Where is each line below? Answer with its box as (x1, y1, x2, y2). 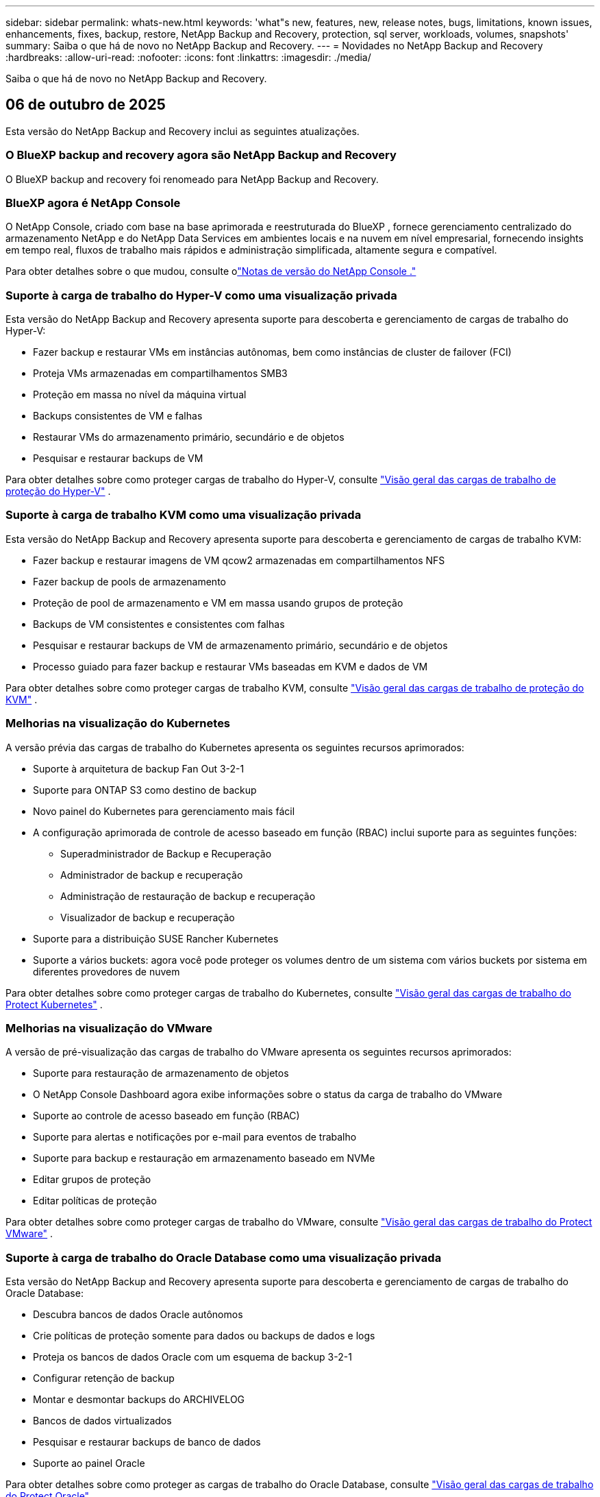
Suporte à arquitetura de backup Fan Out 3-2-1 (33, 762, 245, 775)
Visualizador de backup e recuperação (60, 911, 235, 923)
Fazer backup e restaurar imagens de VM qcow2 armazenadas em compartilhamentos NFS (33, 554, 445, 566)
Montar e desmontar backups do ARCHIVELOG (33, 1393, 245, 1406)
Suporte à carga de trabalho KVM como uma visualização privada (5, 508, 362, 522)
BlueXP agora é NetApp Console (5, 195, 181, 210)
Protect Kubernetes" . (5, 998, 103, 1010)
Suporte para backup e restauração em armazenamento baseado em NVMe (33, 1152, 375, 1165)
